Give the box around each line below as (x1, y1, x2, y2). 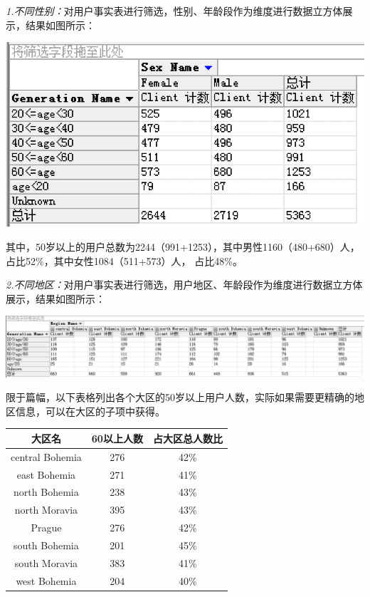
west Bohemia (16, 573, 77, 588)
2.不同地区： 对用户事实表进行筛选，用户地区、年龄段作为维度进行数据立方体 (6, 277, 363, 292)
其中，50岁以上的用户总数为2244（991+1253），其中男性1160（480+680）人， (6, 239, 360, 254)
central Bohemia (11, 449, 82, 464)
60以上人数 (91, 430, 143, 445)
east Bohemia (16, 467, 76, 482)
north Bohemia (14, 484, 79, 499)
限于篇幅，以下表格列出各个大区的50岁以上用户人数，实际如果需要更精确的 (6, 390, 354, 405)
